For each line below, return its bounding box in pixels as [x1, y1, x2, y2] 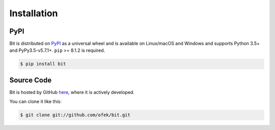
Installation [9, 8, 58, 19]
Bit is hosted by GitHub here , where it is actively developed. [9, 89, 135, 95]
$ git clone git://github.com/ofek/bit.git [20, 112, 131, 118]
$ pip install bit [20, 61, 66, 67]
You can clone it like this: [9, 99, 62, 105]
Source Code [9, 76, 52, 84]
